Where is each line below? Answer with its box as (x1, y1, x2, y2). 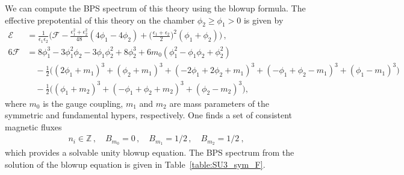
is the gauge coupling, (43, 97, 123, 109)
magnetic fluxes (5, 120, 62, 133)
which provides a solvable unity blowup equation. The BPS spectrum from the (5, 146, 294, 159)
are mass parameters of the (169, 97, 270, 109)
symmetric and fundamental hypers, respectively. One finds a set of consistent (5, 109, 293, 121)
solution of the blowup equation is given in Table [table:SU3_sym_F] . (5, 157, 266, 170)
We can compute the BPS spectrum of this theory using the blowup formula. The (5, 2, 306, 14)
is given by (243, 13, 284, 26)
